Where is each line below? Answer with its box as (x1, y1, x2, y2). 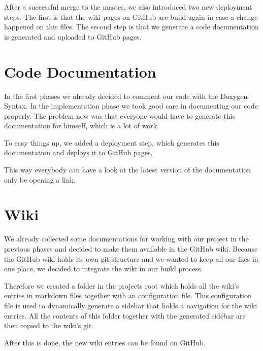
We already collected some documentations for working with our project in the (4, 233, 249, 244)
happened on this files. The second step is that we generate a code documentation (4, 21, 259, 32)
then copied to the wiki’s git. (4, 320, 94, 331)
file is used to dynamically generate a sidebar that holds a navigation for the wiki (4, 300, 257, 310)
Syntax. (4, 100, 28, 111)
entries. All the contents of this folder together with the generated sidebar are (4, 310, 246, 321)
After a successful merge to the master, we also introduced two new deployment (4, 2, 252, 12)
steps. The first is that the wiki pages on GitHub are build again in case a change (4, 11, 258, 22)
